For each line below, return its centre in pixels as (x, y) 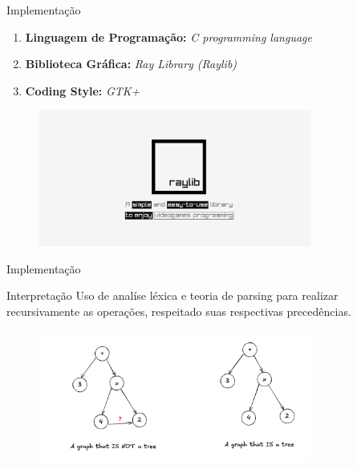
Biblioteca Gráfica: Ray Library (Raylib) (131, 64)
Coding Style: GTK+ (83, 90)
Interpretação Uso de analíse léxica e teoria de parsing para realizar (172, 295)
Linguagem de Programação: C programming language (168, 36)
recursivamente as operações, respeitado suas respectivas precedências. (179, 311)
